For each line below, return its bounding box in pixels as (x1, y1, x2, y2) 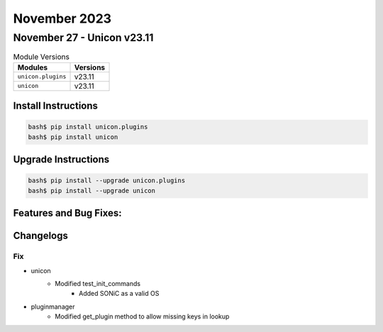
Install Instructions (13, 100, 99, 112)
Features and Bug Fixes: (13, 207, 122, 219)
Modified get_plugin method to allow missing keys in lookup (55, 312, 230, 321)
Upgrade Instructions (13, 153, 110, 166)
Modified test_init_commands (55, 279, 141, 287)
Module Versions (13, 52, 70, 62)
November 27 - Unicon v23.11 (13, 31, 154, 44)
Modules (17, 62, 48, 72)
